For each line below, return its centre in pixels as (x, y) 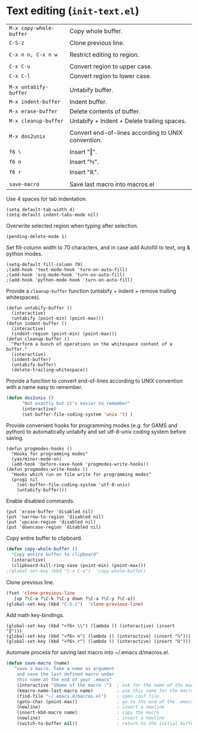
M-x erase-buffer (33, 111)
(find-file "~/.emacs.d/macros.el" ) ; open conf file (88, 696)
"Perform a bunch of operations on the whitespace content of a (92, 344)
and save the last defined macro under (66, 674)
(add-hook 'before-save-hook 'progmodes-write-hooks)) (80, 464)
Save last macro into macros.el (112, 184)
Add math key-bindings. (35, 615)
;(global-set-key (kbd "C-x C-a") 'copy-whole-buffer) (76, 571)
